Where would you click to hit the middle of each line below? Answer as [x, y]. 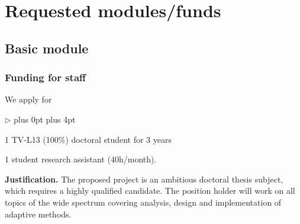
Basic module [47, 48]
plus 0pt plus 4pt [45, 119]
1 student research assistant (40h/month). [81, 159]
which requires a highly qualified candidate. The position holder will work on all [150, 191]
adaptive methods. [38, 214]
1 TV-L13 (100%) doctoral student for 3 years [88, 139]
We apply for [28, 99]
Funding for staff [46, 77]
